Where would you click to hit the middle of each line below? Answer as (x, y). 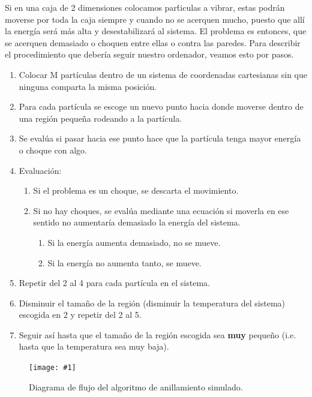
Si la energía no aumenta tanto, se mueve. (124, 262)
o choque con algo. (53, 150)
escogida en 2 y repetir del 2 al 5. (80, 315)
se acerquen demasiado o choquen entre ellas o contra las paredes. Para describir (153, 42)
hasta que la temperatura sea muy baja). (94, 346)
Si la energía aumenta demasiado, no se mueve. (134, 242)
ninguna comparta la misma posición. (88, 86)
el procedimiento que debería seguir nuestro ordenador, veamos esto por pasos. (149, 54)
